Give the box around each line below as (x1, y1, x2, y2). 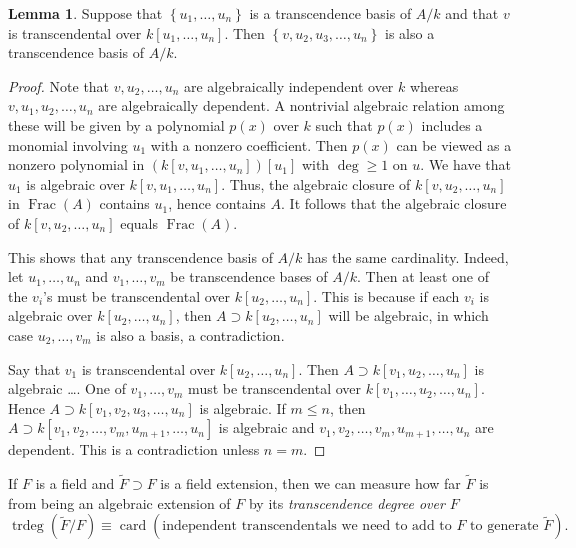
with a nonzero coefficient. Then (150, 134, 348, 155)
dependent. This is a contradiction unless (8, 439, 260, 460)
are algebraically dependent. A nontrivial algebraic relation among (98, 95, 505, 116)
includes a (421, 114, 483, 135)
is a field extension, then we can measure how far (160, 473, 461, 494)
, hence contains (168, 193, 266, 214)
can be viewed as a (396, 134, 512, 155)
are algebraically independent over (183, 75, 394, 96)
